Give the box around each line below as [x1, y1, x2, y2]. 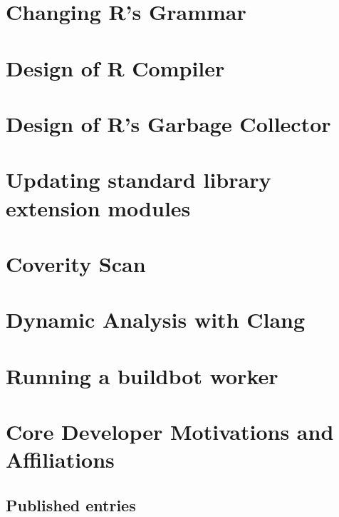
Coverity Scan [6, 249, 146, 278]
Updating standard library [6, 165, 271, 194]
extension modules [6, 193, 191, 222]
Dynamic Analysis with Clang [6, 305, 306, 334]
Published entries [6, 493, 136, 516]
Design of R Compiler [6, 53, 225, 82]
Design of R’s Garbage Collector [6, 109, 331, 138]
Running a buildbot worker [6, 361, 278, 390]
